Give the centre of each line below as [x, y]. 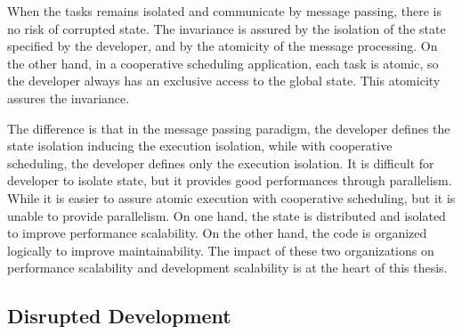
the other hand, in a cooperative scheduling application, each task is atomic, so [223, 63]
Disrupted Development [119, 316]
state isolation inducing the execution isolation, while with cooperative [200, 146]
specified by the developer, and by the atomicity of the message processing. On [223, 46]
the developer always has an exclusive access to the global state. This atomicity [224, 81]
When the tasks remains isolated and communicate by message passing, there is [224, 11]
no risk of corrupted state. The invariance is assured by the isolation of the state [227, 28]
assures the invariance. [69, 98]
